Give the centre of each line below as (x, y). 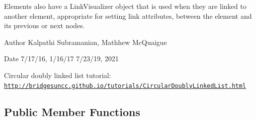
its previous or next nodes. (44, 25)
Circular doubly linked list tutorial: (58, 75)
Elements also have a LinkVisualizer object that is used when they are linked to (125, 6)
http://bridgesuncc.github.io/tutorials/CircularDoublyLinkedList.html (125, 86)
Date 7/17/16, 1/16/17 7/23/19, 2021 (61, 59)
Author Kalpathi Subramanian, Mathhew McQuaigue (85, 42)
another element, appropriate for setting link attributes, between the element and (128, 16)
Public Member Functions (72, 111)
